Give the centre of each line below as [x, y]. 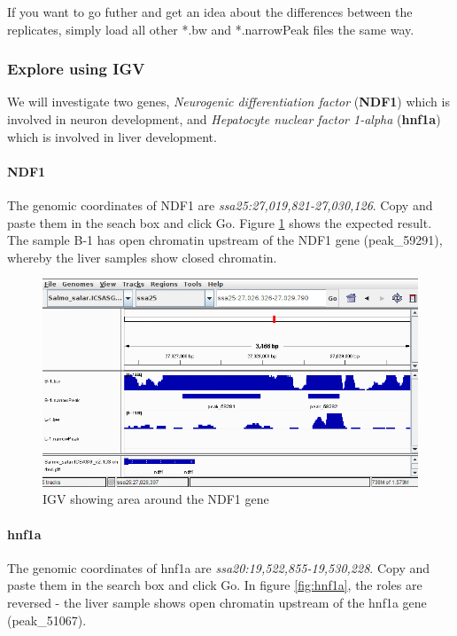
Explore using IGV [76, 69]
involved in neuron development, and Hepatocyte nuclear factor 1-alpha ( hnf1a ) [224, 119]
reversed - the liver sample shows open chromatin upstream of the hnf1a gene [217, 602]
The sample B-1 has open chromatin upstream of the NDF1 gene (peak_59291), [225, 240]
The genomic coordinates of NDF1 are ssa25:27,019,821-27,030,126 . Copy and [220, 204]
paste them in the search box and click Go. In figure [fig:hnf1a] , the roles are [215, 585]
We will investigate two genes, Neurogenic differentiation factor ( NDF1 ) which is [228, 102]
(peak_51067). [47, 620]
